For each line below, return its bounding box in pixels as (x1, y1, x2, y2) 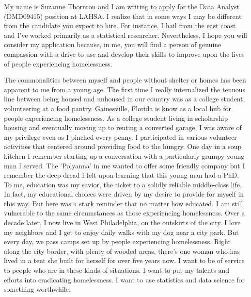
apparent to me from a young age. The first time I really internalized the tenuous (4, 84, 246, 94)
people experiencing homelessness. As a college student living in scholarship (4, 113, 228, 123)
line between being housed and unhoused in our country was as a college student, (4, 94, 245, 104)
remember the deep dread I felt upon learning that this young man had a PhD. (4, 170, 239, 180)
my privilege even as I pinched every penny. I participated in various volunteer (4, 132, 237, 142)
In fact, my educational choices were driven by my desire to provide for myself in (4, 189, 244, 199)
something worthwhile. (4, 284, 71, 294)
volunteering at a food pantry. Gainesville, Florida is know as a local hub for (4, 103, 231, 113)
